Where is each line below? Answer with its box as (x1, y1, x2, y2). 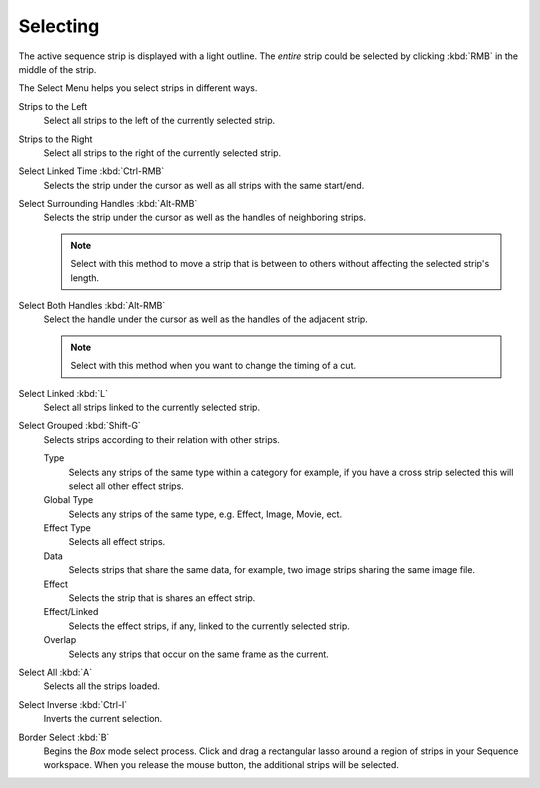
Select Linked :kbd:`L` (18, 387, 109, 399)
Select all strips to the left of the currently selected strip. (43, 115, 276, 127)
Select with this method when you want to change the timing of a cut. (70, 360, 357, 372)
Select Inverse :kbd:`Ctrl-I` (18, 698, 128, 710)
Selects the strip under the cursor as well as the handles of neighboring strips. (43, 211, 367, 224)
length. (70, 271, 100, 284)
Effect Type (43, 522, 92, 534)
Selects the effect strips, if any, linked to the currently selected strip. (68, 620, 350, 632)
